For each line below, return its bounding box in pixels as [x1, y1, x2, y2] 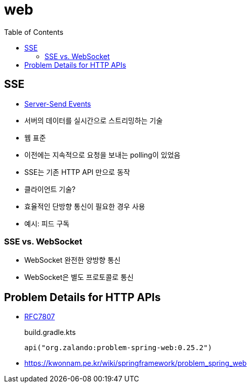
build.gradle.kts [24, 328, 76, 337]
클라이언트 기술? [24, 184, 76, 193]
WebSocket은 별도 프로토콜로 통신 [24, 273, 134, 282]
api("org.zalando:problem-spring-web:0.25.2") [24, 344, 212, 352]
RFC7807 [24, 312, 55, 321]
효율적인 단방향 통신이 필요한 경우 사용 [24, 202, 145, 211]
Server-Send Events [24, 99, 91, 108]
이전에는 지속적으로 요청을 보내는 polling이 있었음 [24, 150, 181, 159]
